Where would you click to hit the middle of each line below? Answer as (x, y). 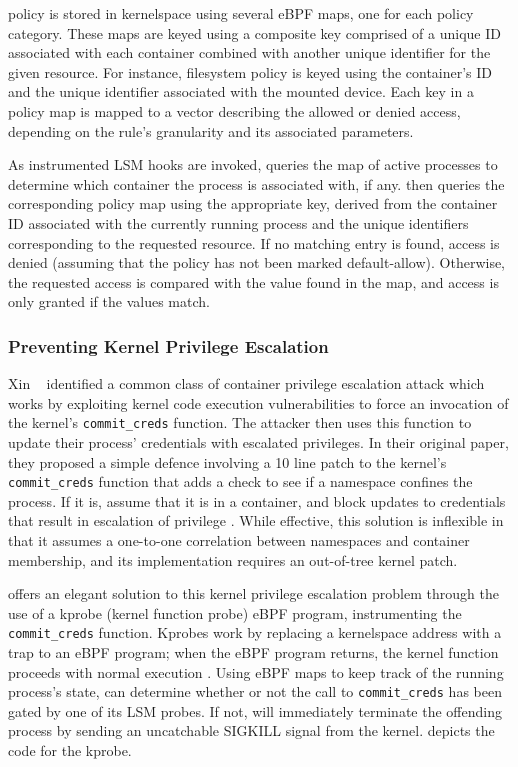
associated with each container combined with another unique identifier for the (249, 52)
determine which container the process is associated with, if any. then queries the (256, 183)
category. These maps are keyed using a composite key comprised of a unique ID (254, 32)
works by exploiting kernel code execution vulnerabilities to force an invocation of (258, 402)
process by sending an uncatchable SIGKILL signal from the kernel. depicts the (251, 730)
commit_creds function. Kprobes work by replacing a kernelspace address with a (255, 632)
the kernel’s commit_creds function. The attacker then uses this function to (240, 422)
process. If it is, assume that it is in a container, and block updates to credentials (257, 500)
